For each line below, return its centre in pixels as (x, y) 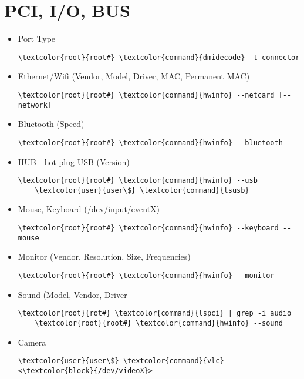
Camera (32, 342)
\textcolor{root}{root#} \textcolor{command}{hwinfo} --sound (159, 323)
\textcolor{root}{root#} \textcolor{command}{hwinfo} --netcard (146, 95)
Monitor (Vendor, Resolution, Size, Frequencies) (104, 256)
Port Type (37, 38)
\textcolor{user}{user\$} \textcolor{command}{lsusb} (142, 190)
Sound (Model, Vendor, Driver (72, 294)
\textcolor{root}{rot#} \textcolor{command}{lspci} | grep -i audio (155, 313)
